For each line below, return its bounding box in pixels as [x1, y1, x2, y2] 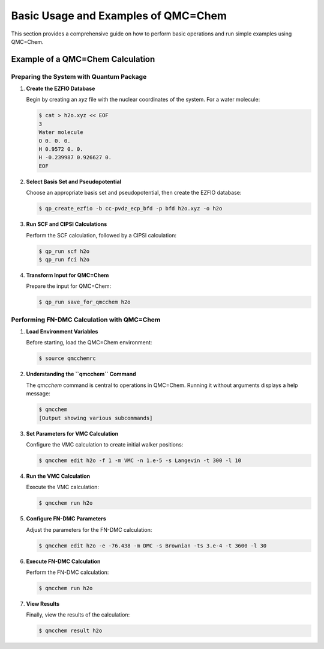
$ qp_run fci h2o [38, 256, 90, 263]
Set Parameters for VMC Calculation [26, 430, 119, 437]
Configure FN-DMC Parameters [26, 515, 106, 522]
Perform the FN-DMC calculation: [26, 568, 109, 576]
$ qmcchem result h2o [38, 627, 103, 634]
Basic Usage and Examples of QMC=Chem [11, 9, 227, 22]
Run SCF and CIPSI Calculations [26, 221, 107, 228]
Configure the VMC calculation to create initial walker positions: [26, 440, 184, 448]
